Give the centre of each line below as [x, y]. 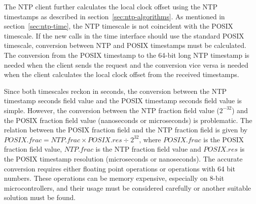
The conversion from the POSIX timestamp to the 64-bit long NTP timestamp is [127, 55]
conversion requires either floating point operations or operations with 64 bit [120, 168]
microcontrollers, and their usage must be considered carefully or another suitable [128, 187]
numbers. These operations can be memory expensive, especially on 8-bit [114, 178]
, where [150, 139]
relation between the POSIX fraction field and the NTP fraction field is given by [126, 130]
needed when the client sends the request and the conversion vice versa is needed [126, 64]
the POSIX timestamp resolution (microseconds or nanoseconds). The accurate [123, 158]
